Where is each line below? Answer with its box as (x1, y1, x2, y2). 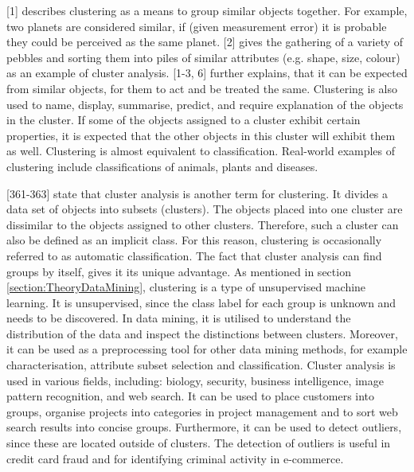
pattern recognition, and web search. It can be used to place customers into (6, 388, 375, 404)
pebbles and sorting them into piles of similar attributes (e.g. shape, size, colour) (6, 49, 400, 65)
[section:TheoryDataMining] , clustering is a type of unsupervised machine (6, 279, 366, 295)
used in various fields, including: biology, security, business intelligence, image (6, 372, 384, 388)
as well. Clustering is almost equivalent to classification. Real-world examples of (6, 142, 396, 159)
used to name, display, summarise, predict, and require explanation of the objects (6, 96, 404, 112)
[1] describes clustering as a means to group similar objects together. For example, (6, 2, 408, 18)
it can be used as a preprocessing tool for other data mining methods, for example (6, 341, 408, 357)
